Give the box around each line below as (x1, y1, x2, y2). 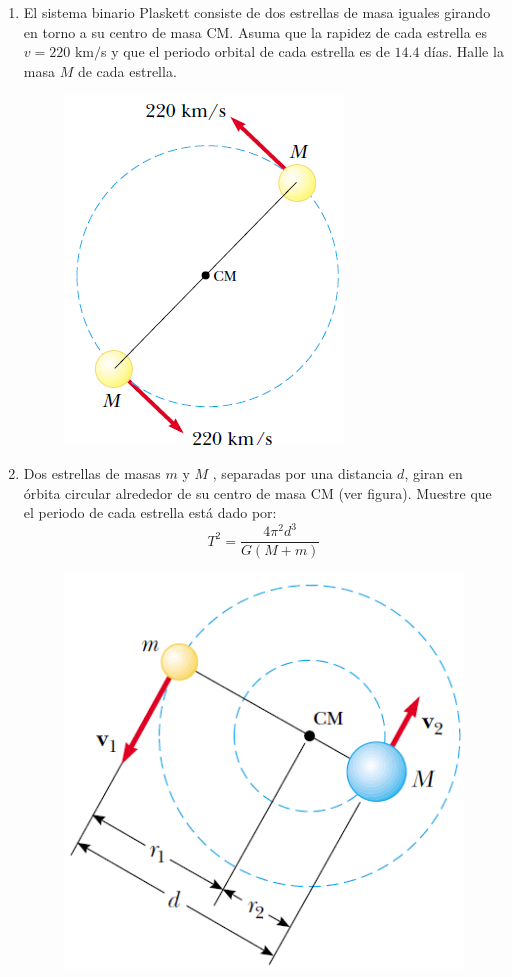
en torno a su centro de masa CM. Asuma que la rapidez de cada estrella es (23, 21, 488, 42)
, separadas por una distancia (212, 462, 393, 483)
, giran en (404, 462, 463, 483)
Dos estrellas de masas (23, 462, 161, 483)
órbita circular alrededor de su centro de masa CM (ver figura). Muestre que (23, 482, 492, 503)
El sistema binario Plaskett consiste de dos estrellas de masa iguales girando (23, 2, 491, 22)
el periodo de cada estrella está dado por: (23, 502, 277, 523)
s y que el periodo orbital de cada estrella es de (100, 41, 390, 62)
